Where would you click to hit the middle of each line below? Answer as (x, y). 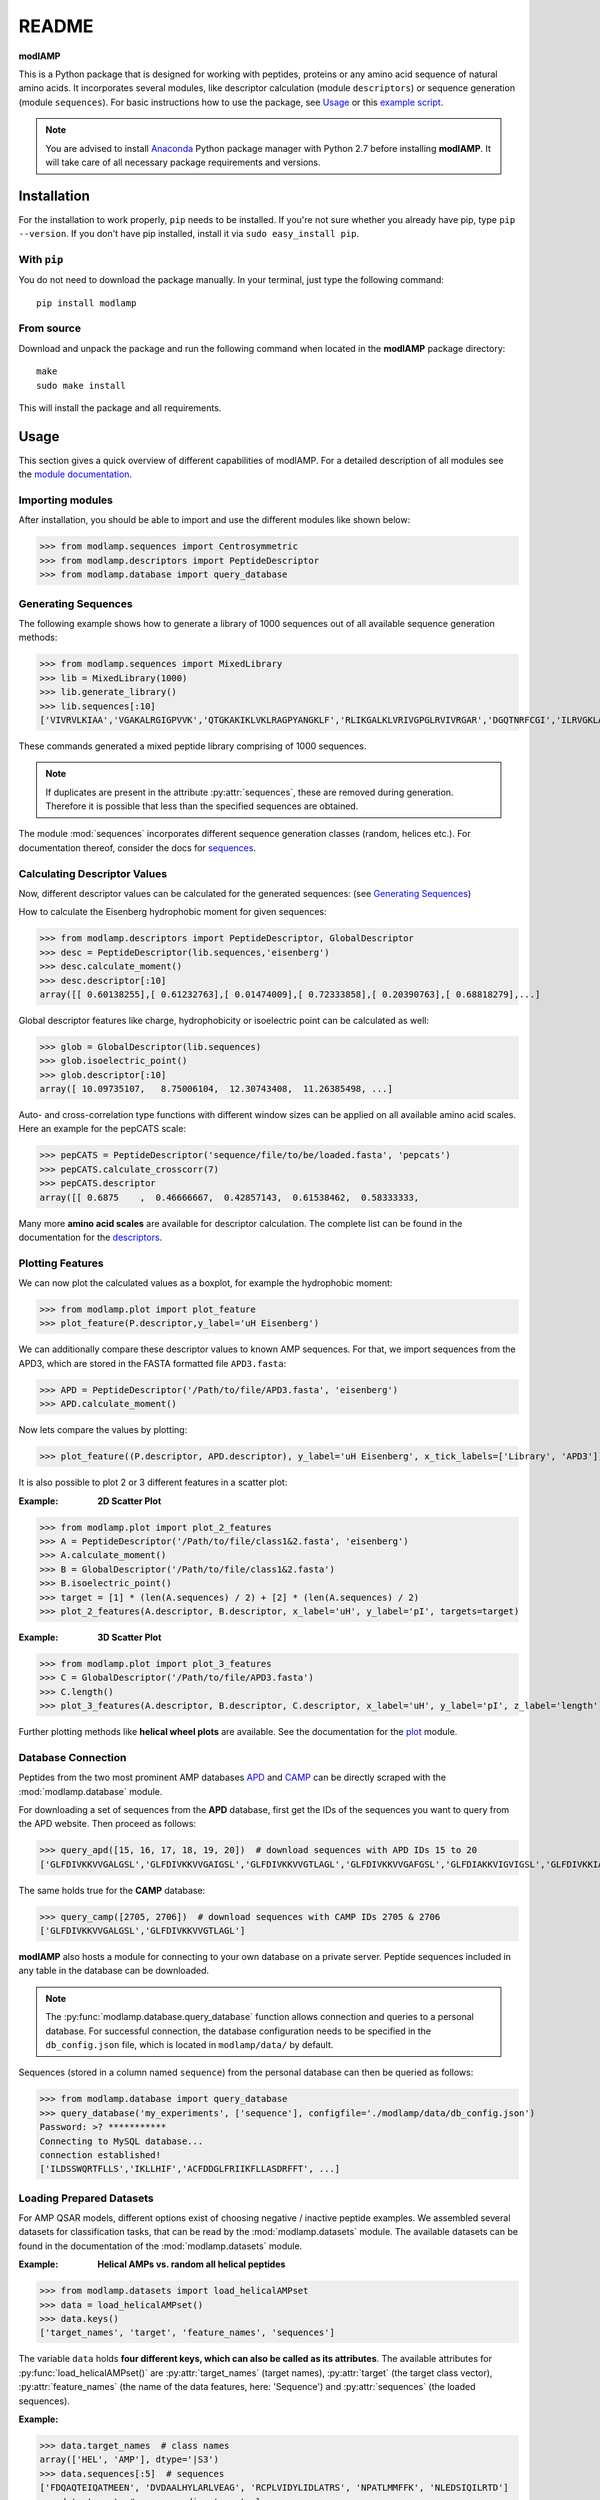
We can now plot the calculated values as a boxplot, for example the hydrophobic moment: (205, 1283)
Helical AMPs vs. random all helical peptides (191, 2264)
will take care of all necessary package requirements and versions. (183, 162)
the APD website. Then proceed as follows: (107, 1824)
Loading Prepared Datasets (86, 2198)
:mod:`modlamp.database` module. (90, 1791)
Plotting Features (61, 1263)
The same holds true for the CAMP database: (112, 1890)
